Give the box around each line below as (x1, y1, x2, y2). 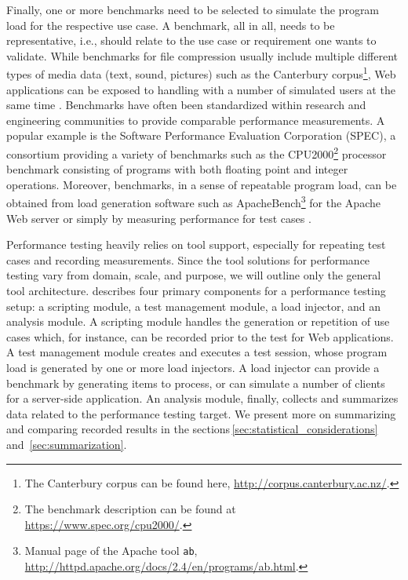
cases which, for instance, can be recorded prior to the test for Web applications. (6, 328, 394, 345)
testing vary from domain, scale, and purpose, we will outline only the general (6, 267, 381, 283)
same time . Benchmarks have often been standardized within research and (6, 97, 366, 113)
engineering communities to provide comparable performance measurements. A (6, 111, 385, 128)
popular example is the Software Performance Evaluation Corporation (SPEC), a (6, 127, 396, 144)
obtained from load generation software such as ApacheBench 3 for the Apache (6, 192, 381, 211)
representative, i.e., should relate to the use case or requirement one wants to (6, 32, 377, 49)
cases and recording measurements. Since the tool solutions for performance (6, 251, 370, 268)
